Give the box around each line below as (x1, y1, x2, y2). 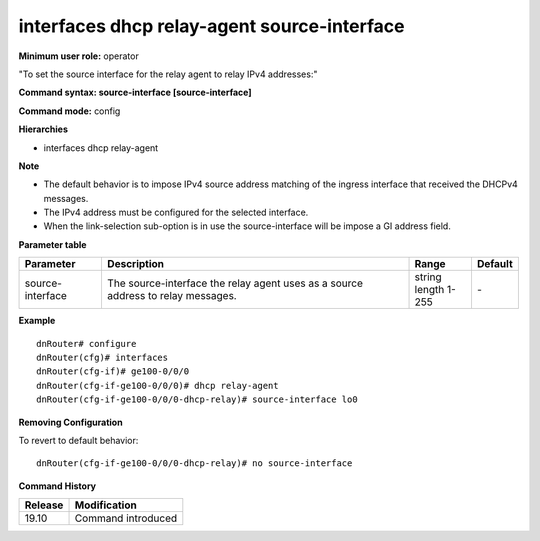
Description (106, 257, 165, 271)
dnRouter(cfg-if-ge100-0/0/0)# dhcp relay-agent (36, 380, 279, 391)
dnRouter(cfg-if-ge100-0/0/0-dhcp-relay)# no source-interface (36, 458, 353, 469)
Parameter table (18, 238, 87, 250)
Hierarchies (18, 123, 69, 135)
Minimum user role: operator (18, 50, 139, 62)
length (414, 283, 445, 297)
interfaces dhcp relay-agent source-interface (18, 15, 405, 37)
